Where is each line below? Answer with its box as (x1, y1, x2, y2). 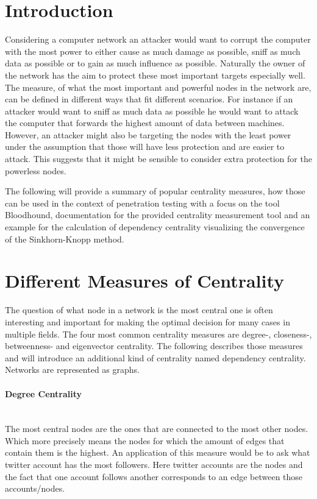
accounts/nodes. (5, 482, 65, 495)
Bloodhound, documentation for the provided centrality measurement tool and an (5, 208, 310, 221)
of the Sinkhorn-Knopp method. (5, 232, 124, 245)
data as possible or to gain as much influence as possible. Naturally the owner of (5, 57, 305, 69)
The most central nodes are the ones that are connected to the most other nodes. (5, 422, 308, 435)
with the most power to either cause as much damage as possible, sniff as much (5, 44, 301, 57)
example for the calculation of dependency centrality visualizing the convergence (5, 221, 305, 233)
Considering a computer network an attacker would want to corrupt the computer (5, 33, 311, 46)
